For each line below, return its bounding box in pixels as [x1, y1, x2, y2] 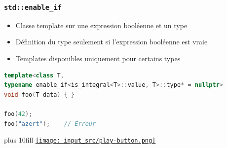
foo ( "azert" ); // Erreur [4, 120, 96, 127]
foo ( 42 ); [4, 110, 33, 117]
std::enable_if [4, 3, 62, 11]
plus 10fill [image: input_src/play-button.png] [4, 135, 156, 145]
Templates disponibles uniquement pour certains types [15, 53, 181, 63]
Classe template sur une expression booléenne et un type [15, 20, 188, 30]
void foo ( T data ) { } [4, 91, 75, 98]
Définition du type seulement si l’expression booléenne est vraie [15, 37, 208, 47]
